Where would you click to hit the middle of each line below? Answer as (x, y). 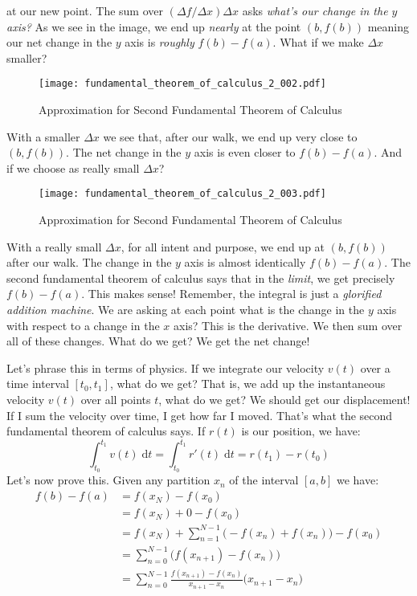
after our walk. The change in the (89, 262)
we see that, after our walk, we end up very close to (230, 136)
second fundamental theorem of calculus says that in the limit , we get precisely (201, 278)
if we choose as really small (73, 167)
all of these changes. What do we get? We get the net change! (158, 341)
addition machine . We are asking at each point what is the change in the (186, 310)
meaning (388, 26)
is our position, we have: (301, 431)
